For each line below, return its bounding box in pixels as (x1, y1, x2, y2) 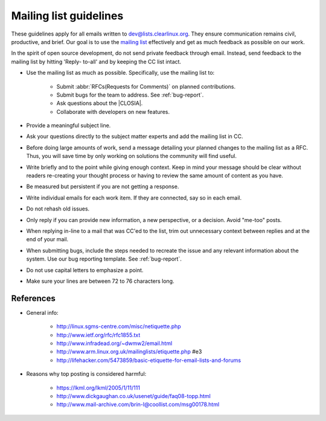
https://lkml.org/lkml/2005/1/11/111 (56, 384, 140, 391)
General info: (26, 309, 59, 316)
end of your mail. (26, 236, 69, 243)
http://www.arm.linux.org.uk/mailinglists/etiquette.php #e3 (56, 348, 202, 355)
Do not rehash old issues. (26, 205, 90, 212)
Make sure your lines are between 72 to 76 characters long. (26, 277, 174, 285)
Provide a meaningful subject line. (26, 122, 111, 129)
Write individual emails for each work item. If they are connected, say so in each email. (26, 194, 241, 201)
